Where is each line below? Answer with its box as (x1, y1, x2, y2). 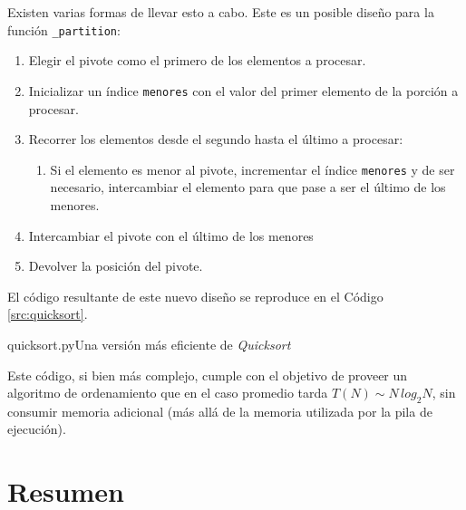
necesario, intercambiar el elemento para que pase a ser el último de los (50, 178, 446, 197)
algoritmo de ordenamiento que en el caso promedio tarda (7, 383, 328, 402)
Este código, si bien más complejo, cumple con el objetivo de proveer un (7, 365, 408, 384)
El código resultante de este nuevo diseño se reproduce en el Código (7, 286, 383, 305)
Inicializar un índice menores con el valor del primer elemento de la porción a (28, 81, 459, 100)
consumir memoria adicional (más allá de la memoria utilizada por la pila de (7, 401, 432, 420)
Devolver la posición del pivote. (28, 256, 203, 275)
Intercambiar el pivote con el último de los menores (28, 226, 314, 245)
